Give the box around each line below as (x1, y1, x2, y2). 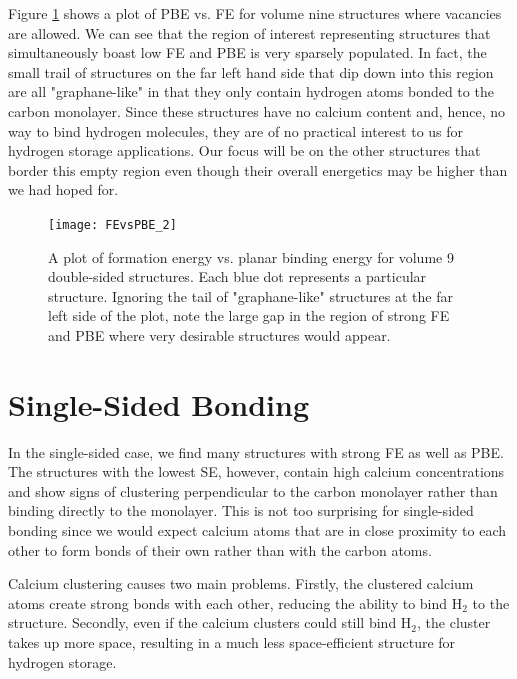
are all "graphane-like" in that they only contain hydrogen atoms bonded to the (8, 81, 494, 102)
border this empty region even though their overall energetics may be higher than (8, 159, 508, 180)
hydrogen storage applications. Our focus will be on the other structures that (8, 140, 481, 161)
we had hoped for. (8, 179, 119, 200)
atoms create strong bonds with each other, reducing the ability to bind (8, 592, 448, 613)
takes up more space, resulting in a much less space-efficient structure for (8, 632, 456, 653)
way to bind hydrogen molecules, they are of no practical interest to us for (8, 120, 464, 141)
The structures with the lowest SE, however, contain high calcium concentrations (8, 461, 505, 482)
